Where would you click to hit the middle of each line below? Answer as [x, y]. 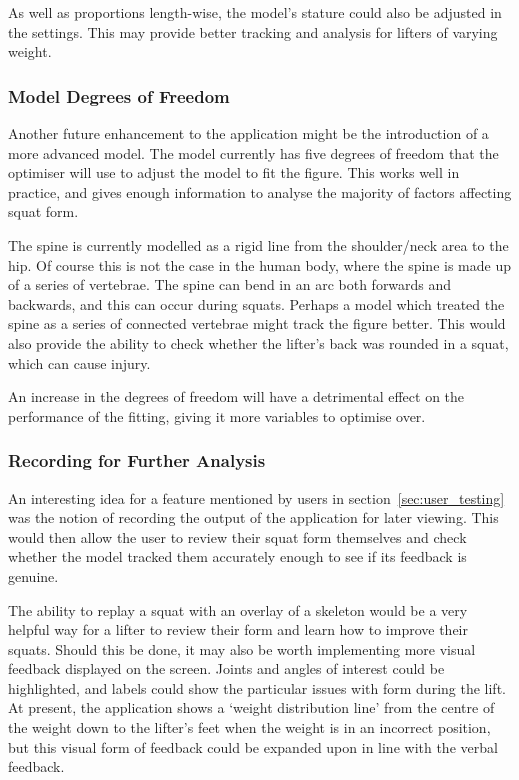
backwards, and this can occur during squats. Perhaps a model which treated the [256, 303]
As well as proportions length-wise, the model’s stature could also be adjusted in [255, 12]
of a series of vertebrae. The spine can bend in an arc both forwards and [230, 284]
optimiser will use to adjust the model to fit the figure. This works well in [234, 172]
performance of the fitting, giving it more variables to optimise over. [217, 415]
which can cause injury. [79, 362]
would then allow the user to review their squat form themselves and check [237, 536]
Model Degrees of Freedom [119, 95]
